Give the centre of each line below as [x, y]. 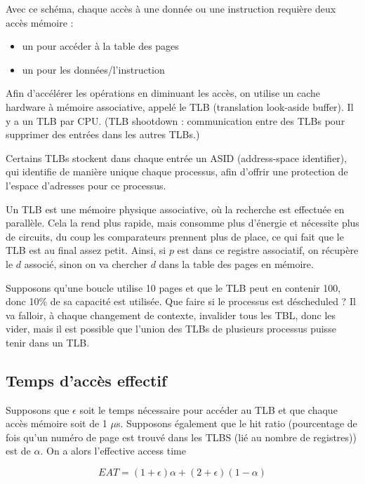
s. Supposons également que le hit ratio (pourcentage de [237, 423]
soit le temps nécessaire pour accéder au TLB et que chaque [208, 409]
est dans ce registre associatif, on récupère [268, 250]
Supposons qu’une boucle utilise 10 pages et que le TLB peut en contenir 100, [173, 287]
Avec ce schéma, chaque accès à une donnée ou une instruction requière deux [171, 8]
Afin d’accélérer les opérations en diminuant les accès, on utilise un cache [163, 93]
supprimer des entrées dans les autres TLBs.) [103, 134]
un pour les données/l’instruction [93, 69]
